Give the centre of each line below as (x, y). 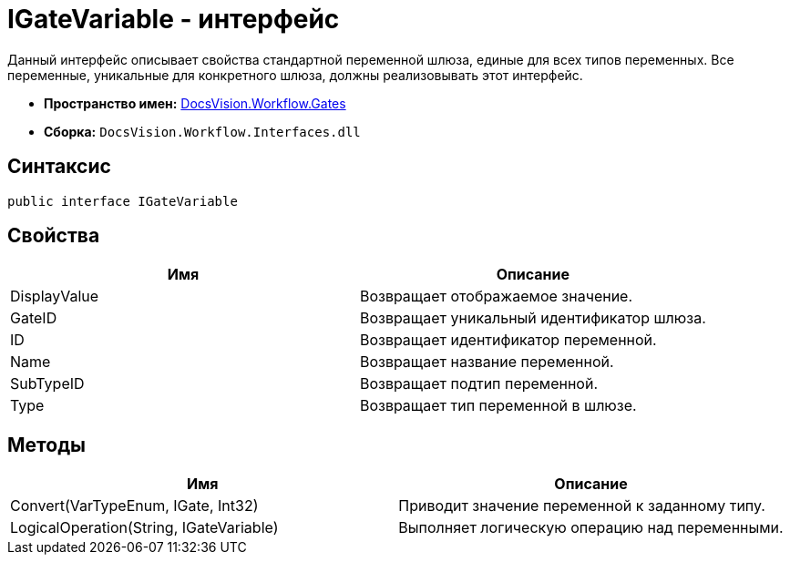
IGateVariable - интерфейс (174, 19)
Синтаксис (59, 167)
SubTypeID (47, 384)
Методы (46, 444)
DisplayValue (55, 296)
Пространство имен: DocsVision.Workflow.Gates (195, 103)
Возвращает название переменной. (487, 362)
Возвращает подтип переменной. (478, 384)
